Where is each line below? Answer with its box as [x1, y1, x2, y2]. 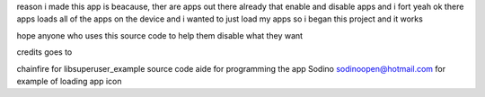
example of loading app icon [16, 75, 122, 86]
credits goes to [16, 47, 73, 57]
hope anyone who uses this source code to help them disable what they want [16, 30, 304, 40]
